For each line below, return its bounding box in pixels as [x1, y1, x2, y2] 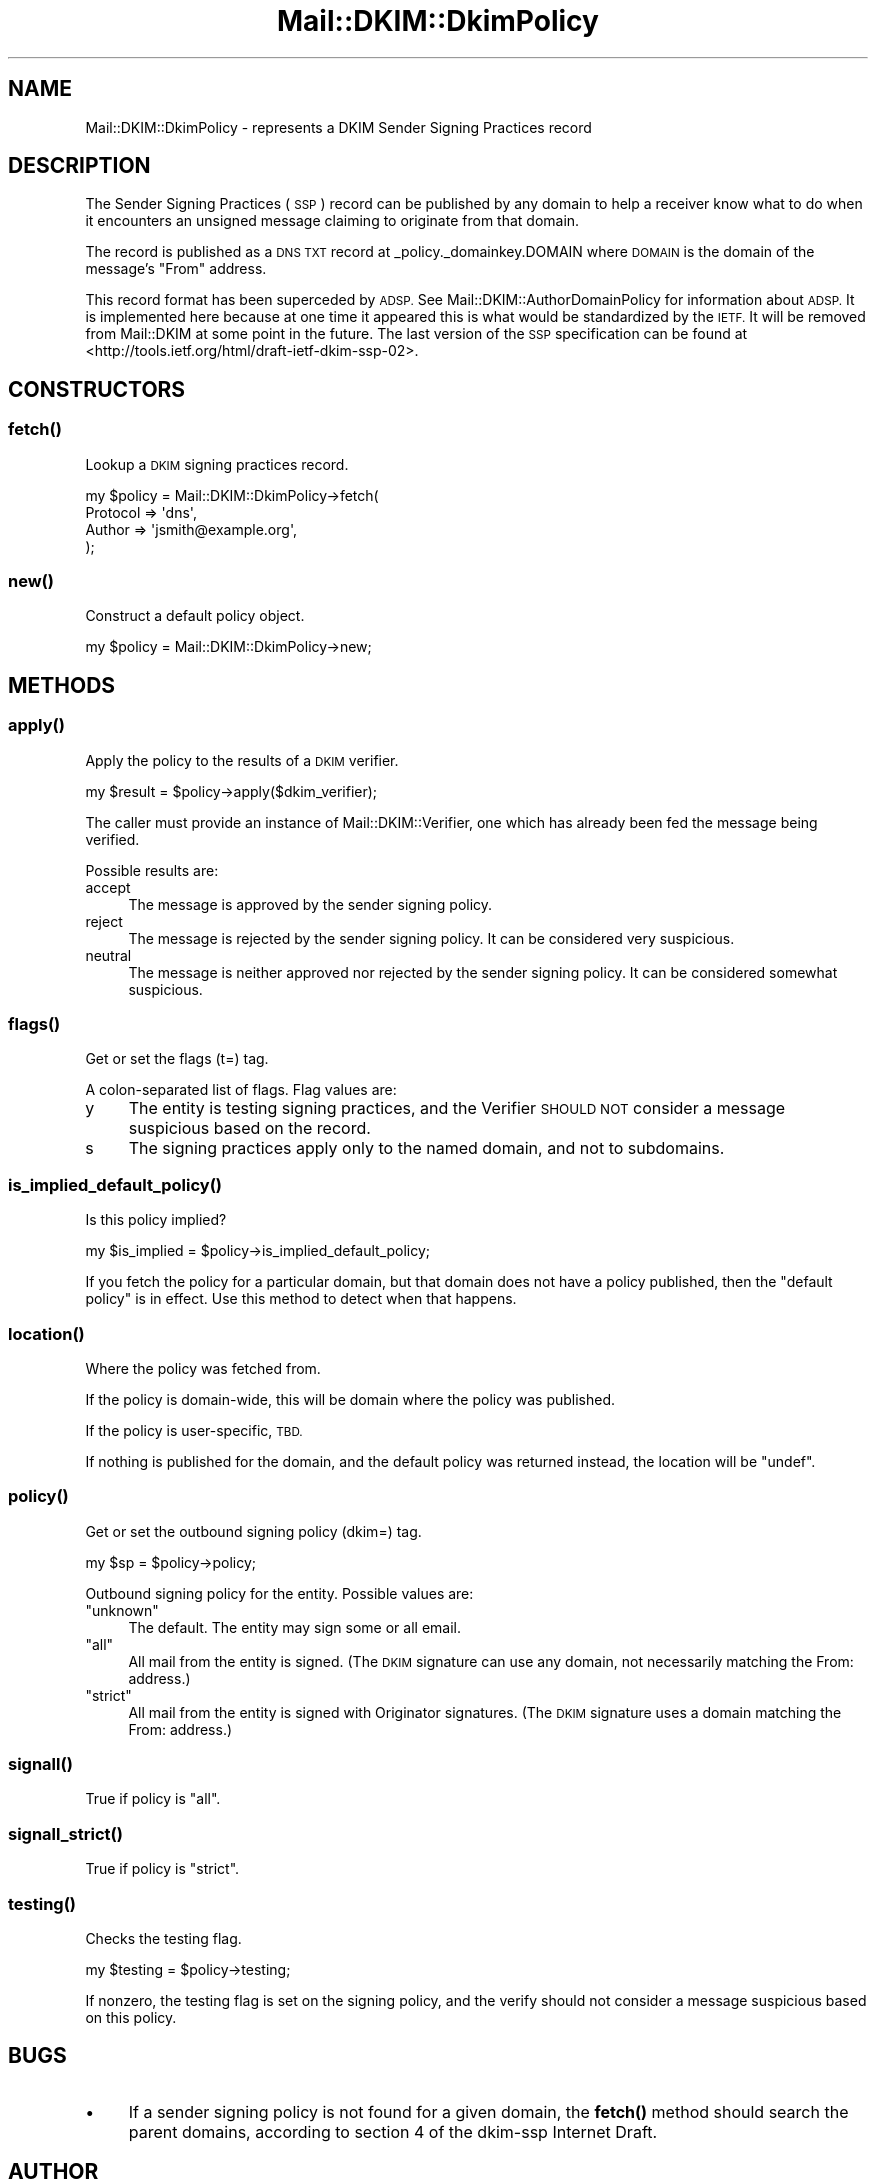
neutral [85, 946, 132, 964]
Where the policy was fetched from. [85, 1359, 321, 1377]
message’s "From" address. [85, 260, 267, 278]
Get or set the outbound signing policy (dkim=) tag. [85, 1522, 422, 1540]
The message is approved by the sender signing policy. [128, 895, 493, 913]
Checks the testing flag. [85, 1929, 242, 1947]
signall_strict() [8, 1823, 123, 1844]
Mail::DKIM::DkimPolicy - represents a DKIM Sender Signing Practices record [85, 118, 592, 136]
